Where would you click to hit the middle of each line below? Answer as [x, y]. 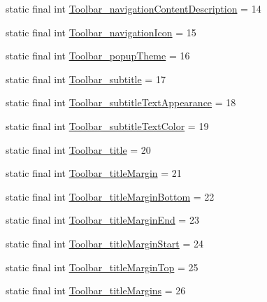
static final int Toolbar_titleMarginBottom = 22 [110, 196]
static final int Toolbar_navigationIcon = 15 [101, 32]
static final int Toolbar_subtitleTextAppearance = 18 [121, 102]
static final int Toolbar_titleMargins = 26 [96, 290]
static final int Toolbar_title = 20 [78, 149]
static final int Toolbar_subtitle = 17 [86, 79]
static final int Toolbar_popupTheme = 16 [98, 56]
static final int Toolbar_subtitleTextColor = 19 [107, 125]
